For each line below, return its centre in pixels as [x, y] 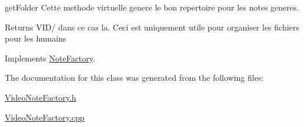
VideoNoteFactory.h [41, 97]
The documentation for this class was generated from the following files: [134, 78]
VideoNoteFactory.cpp [45, 117]
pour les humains [36, 38]
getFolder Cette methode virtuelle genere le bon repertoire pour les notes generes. [152, 7]
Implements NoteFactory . [50, 58]
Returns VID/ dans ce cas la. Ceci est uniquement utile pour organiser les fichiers [152, 27]
